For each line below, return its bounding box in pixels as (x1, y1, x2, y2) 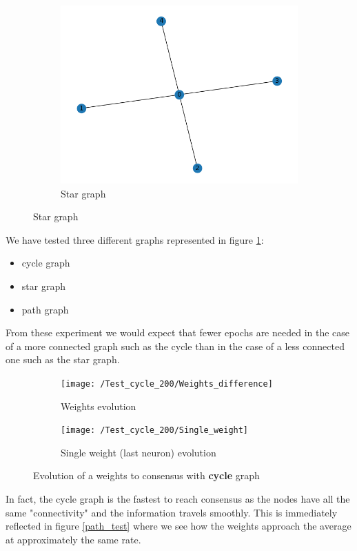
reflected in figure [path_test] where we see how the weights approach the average (6, 519, 351, 533)
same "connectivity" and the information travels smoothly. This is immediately (6, 505, 338, 519)
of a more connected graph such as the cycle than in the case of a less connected (6, 338, 345, 353)
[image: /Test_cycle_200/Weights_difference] (61, 378, 273, 389)
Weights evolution (61, 398, 136, 413)
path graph (21, 302, 69, 316)
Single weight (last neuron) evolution (61, 445, 216, 459)
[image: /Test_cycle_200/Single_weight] (61, 425, 249, 436)
